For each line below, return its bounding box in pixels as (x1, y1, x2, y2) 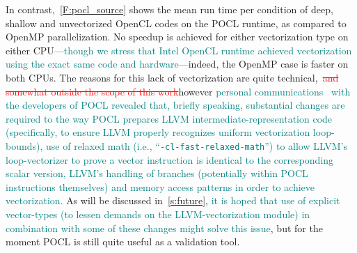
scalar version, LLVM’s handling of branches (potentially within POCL (6, 166, 308, 181)
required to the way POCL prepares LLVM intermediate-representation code (6, 111, 333, 125)
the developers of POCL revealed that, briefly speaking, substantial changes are (6, 98, 345, 112)
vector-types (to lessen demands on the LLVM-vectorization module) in (6, 206, 310, 221)
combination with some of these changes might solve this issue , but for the (6, 220, 323, 235)
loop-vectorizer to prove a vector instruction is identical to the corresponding (6, 152, 334, 167)
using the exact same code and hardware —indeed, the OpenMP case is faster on (6, 56, 349, 71)
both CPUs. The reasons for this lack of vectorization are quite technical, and (6, 70, 339, 84)
